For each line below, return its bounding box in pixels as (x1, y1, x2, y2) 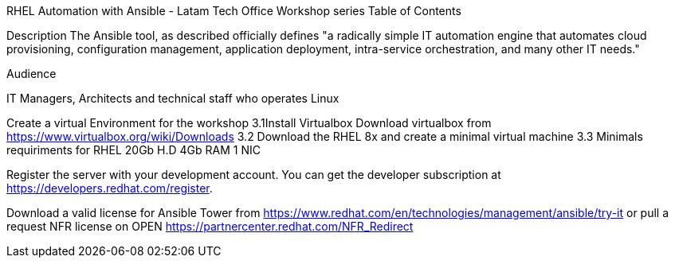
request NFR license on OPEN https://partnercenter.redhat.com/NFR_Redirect (6, 219, 414, 233)
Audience (6, 67, 57, 80)
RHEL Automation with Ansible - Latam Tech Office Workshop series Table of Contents (6, 4, 461, 17)
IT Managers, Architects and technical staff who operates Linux (6, 91, 339, 105)
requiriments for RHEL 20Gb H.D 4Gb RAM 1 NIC (6, 143, 261, 157)
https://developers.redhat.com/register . (6, 181, 213, 195)
